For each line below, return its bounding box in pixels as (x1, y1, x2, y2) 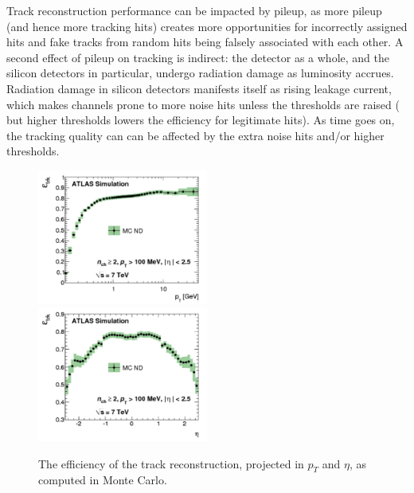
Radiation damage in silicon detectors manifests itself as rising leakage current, (6, 80, 392, 96)
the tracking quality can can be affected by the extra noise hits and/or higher (6, 127, 385, 143)
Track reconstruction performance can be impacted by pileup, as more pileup (6, 2, 382, 18)
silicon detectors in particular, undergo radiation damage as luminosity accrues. (6, 65, 394, 81)
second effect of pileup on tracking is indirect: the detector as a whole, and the (6, 49, 389, 65)
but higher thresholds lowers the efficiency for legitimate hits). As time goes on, (6, 112, 395, 128)
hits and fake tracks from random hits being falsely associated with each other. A (6, 33, 404, 50)
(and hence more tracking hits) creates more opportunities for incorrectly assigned (6, 18, 408, 34)
